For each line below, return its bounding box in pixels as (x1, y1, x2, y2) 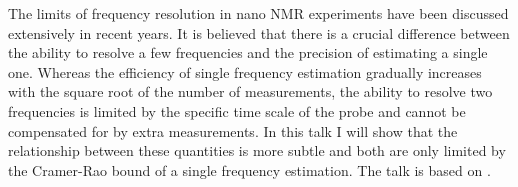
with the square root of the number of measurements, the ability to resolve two (8, 81, 493, 102)
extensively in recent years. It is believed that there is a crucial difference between (8, 22, 510, 43)
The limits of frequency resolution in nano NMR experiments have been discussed (8, 3, 509, 23)
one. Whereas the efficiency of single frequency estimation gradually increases (8, 61, 482, 82)
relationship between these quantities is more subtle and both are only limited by (8, 140, 506, 161)
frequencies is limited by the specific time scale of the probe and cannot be (8, 100, 466, 121)
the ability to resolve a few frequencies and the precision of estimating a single (8, 42, 488, 63)
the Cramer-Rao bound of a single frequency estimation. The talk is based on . (8, 159, 491, 180)
